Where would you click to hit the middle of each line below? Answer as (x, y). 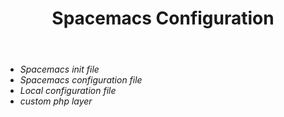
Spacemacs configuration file (81, 80)
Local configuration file (68, 91)
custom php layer (56, 101)
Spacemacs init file (59, 69)
